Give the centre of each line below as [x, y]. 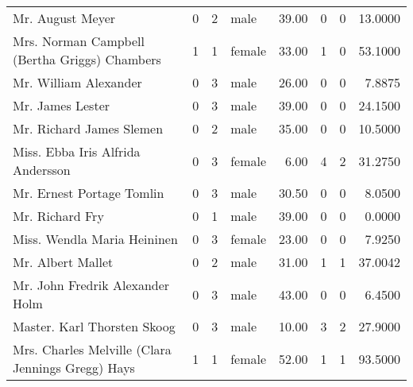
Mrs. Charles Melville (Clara [92, 349]
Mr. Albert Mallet [63, 262]
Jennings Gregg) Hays [74, 368]
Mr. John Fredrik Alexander [91, 285]
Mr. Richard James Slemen [88, 128]
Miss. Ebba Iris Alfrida [77, 151]
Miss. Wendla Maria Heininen [95, 239]
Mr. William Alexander [77, 82]
